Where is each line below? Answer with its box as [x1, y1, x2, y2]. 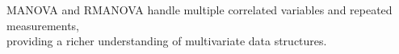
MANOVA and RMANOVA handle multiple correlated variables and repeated [6, 2, 393, 17]
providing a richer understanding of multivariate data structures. [6, 33, 327, 49]
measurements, [6, 17, 80, 33]
